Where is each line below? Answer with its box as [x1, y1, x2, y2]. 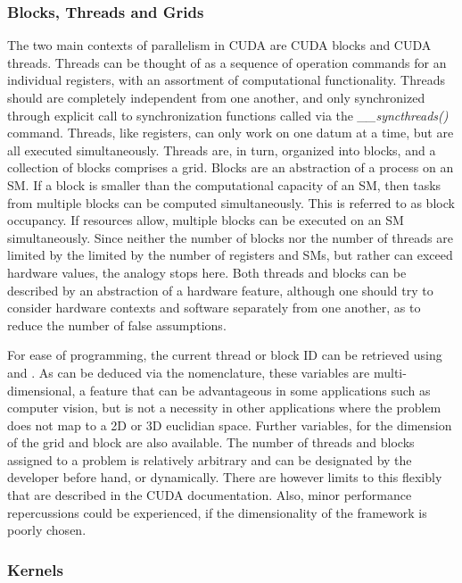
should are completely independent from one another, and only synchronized [7, 88, 425, 106]
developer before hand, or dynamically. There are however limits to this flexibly [7, 468, 442, 487]
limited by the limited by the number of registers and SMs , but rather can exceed [7, 246, 453, 264]
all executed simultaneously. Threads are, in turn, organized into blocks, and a [7, 140, 436, 159]
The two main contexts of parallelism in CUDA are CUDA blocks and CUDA [7, 36, 432, 54]
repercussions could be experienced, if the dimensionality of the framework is [7, 503, 427, 521]
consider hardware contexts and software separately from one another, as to [7, 298, 421, 317]
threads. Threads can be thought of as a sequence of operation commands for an [7, 53, 447, 71]
